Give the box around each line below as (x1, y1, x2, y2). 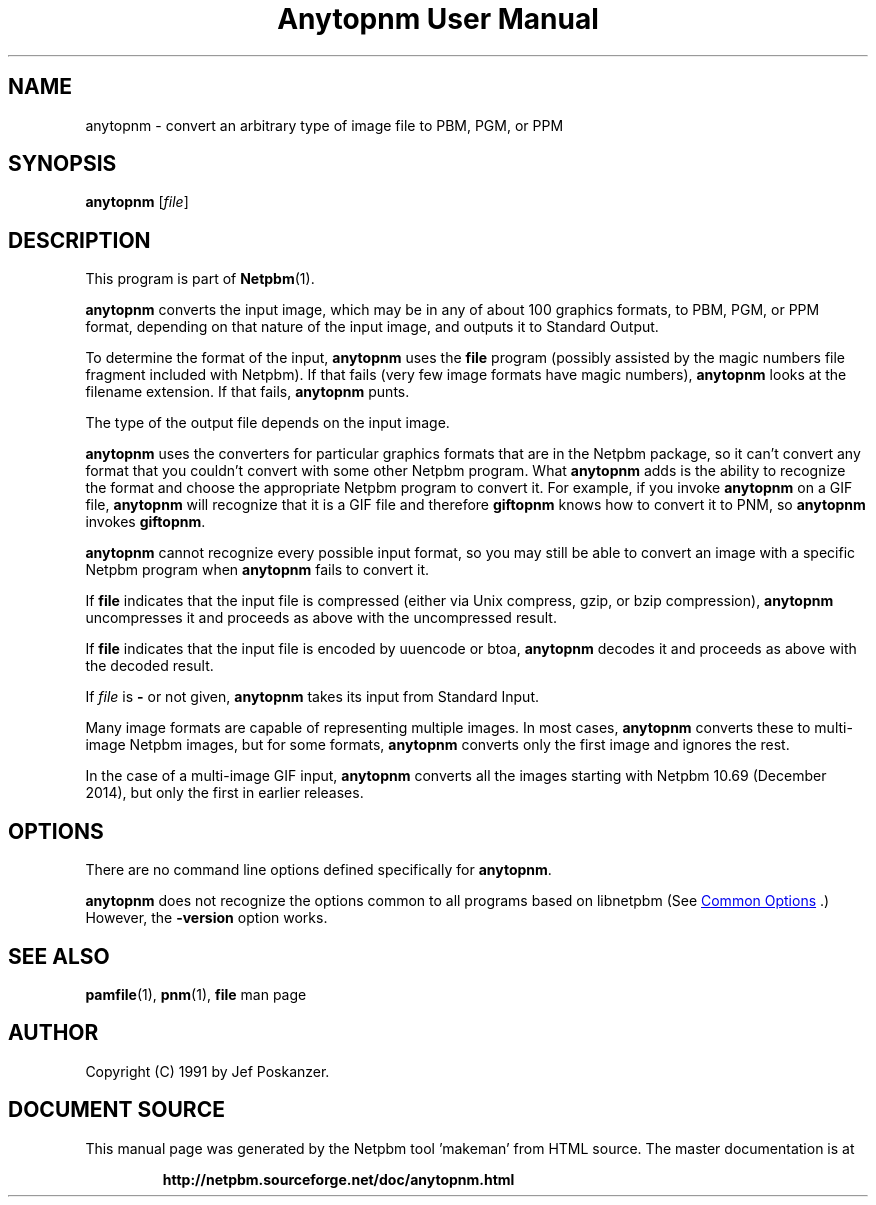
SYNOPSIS (8, 151, 117, 177)
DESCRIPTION (8, 227, 151, 253)
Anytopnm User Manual (277, 2, 599, 36)
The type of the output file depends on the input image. (85, 414, 450, 432)
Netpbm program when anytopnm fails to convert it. (85, 561, 430, 579)
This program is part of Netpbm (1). (85, 270, 315, 288)
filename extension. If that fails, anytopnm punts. (85, 383, 410, 401)
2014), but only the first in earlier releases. (85, 784, 364, 802)
